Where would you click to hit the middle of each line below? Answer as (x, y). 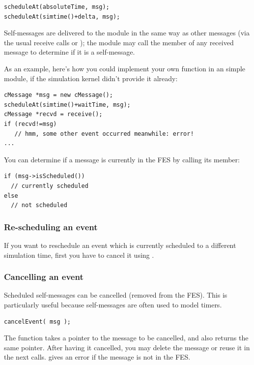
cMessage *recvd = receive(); (53, 114)
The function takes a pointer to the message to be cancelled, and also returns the (126, 338)
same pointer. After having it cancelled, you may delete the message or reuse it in (127, 347)
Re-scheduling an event (51, 227)
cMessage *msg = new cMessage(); (58, 95)
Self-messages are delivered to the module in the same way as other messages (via (127, 33)
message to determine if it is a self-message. (70, 52)
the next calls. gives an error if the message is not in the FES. (97, 357)
